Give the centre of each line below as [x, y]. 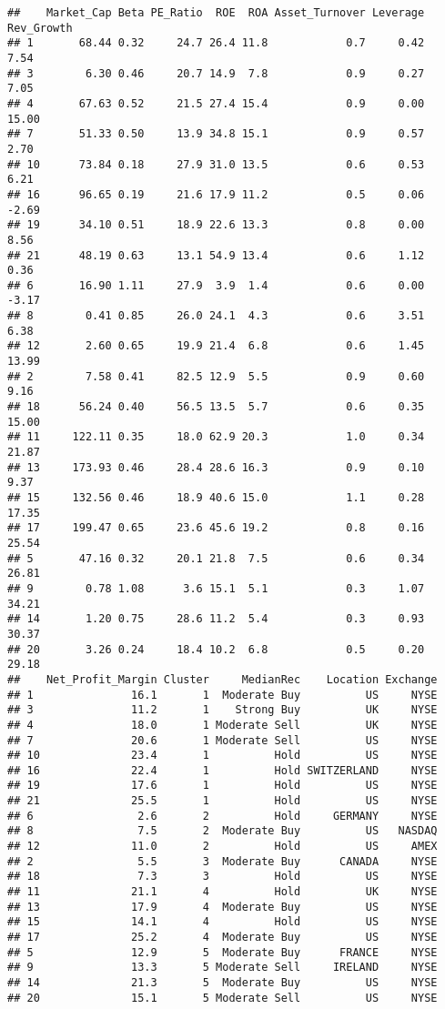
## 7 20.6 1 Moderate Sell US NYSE [222, 740]
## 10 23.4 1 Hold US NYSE [222, 756]
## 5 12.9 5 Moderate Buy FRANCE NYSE [222, 952]
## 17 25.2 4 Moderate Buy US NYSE [222, 938]
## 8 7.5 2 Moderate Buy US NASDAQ [222, 831]
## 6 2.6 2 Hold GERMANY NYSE [222, 816]
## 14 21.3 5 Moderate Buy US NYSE [222, 983]
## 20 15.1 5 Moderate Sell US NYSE [222, 998]
